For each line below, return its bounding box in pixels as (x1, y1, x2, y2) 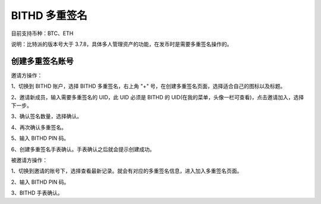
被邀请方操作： (11, 156, 48, 164)
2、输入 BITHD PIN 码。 (11, 178, 70, 186)
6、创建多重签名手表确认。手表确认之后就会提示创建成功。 (11, 146, 155, 153)
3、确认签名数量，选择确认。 (11, 113, 83, 120)
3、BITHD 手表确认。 (11, 189, 64, 196)
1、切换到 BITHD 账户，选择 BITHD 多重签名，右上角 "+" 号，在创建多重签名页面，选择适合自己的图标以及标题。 (11, 83, 286, 90)
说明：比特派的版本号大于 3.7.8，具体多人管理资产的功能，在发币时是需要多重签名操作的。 (11, 40, 232, 48)
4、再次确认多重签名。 (11, 124, 67, 131)
